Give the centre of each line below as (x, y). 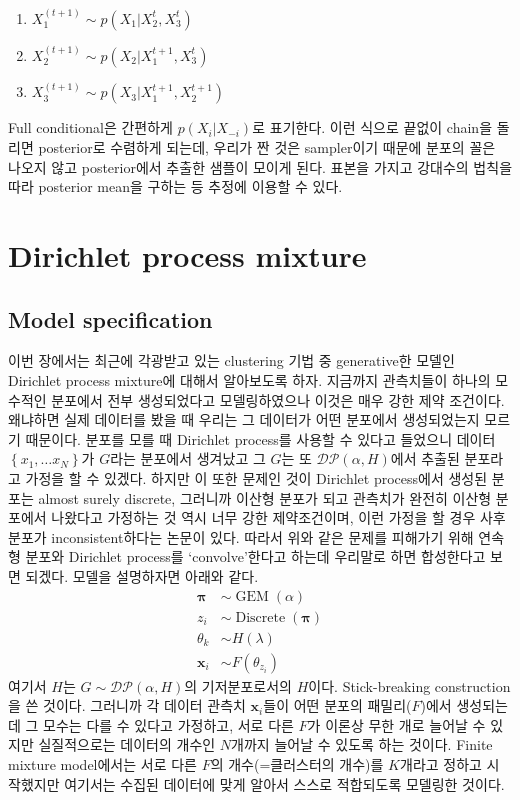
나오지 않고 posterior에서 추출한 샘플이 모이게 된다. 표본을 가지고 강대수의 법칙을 (260, 166)
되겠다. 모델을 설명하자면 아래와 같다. (142, 575)
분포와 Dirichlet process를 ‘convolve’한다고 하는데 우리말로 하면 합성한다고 (255, 556)
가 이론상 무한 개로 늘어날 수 (396, 724)
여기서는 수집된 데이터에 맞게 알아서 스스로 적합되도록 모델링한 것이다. (284, 783)
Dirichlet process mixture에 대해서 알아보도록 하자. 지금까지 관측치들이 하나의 (249, 379)
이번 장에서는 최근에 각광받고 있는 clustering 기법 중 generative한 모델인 (231, 360)
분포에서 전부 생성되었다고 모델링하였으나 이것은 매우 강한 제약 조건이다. (278, 399)
